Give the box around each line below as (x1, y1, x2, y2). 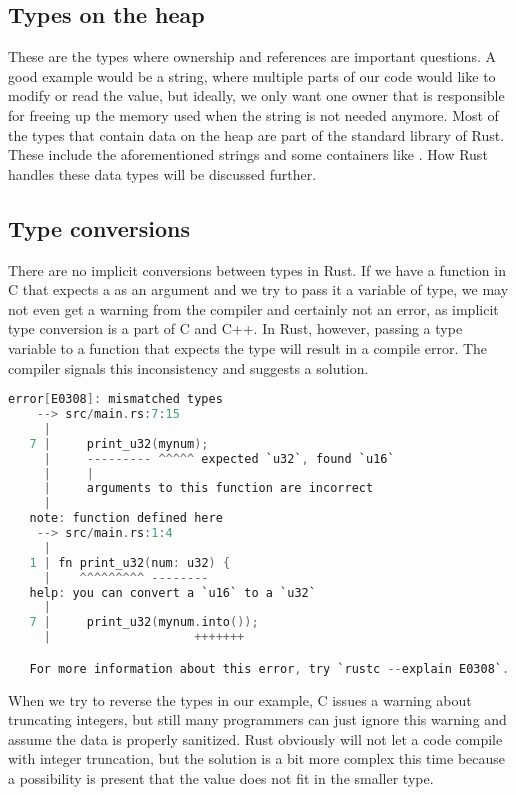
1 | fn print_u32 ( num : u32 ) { (29, 555, 231, 570)
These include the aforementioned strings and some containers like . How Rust (8, 144, 488, 165)
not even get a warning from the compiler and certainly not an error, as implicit (8, 298, 499, 319)
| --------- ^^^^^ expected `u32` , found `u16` (43, 451, 395, 466)
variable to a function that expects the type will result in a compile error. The (8, 337, 488, 358)
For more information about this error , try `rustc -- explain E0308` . (29, 661, 510, 676)
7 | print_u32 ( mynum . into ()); (29, 615, 259, 630)
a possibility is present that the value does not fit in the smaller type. (8, 767, 434, 788)
